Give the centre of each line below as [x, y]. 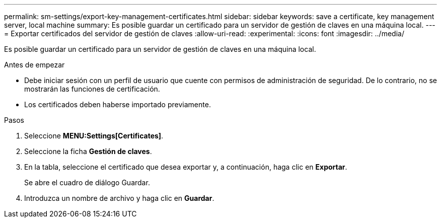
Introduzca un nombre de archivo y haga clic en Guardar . [119, 198]
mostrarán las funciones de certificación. [92, 89]
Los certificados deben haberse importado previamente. [118, 104]
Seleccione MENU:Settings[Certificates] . [94, 136]
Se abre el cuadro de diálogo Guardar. [87, 182]
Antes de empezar [34, 65]
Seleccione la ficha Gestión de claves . [88, 151]
